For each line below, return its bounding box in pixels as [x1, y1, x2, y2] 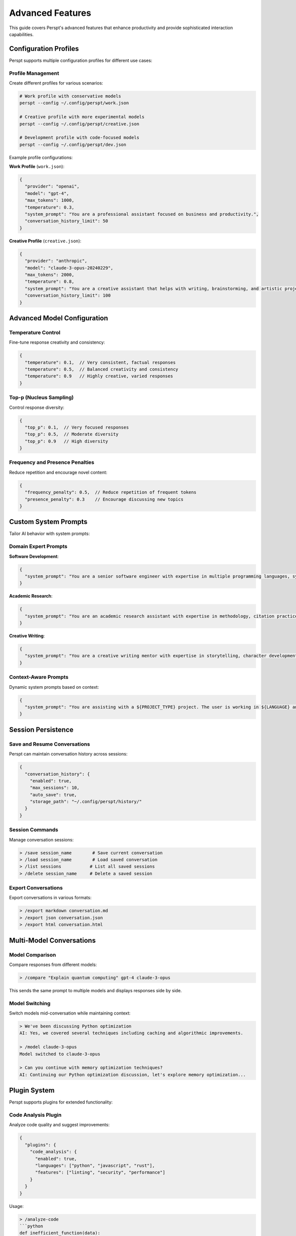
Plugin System [9, 1086, 55, 1095]
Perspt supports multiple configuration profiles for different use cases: [9, 57, 152, 63]
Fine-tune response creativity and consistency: [9, 339, 106, 346]
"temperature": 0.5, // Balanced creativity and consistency [25, 366, 179, 372]
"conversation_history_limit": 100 [25, 293, 111, 299]
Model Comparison [9, 951, 56, 958]
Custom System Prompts [9, 518, 88, 526]
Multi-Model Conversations [9, 936, 96, 944]
